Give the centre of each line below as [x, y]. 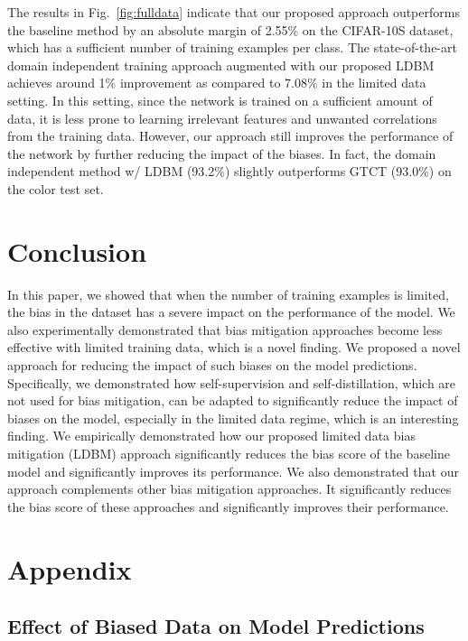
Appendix [70, 568]
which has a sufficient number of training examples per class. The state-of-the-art [232, 47]
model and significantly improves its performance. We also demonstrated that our [233, 471]
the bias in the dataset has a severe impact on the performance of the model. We [231, 312]
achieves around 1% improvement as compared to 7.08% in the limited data [217, 83]
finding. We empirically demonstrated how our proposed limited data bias [211, 436]
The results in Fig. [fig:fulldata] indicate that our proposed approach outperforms [234, 12]
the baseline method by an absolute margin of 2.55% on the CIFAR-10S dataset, [230, 29]
